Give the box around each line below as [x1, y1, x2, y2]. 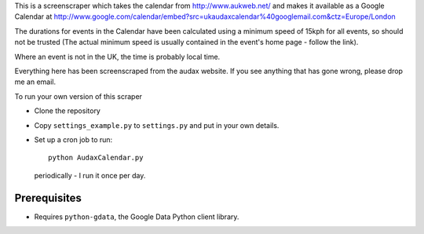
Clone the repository [34, 106, 101, 115]
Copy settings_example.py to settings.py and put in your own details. [34, 120, 280, 130]
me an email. [14, 77, 57, 86]
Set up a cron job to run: [34, 134, 113, 144]
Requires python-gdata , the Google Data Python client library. [34, 212, 239, 221]
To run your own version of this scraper [14, 91, 143, 101]
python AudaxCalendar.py [48, 153, 144, 163]
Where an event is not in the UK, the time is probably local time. [14, 52, 221, 61]
